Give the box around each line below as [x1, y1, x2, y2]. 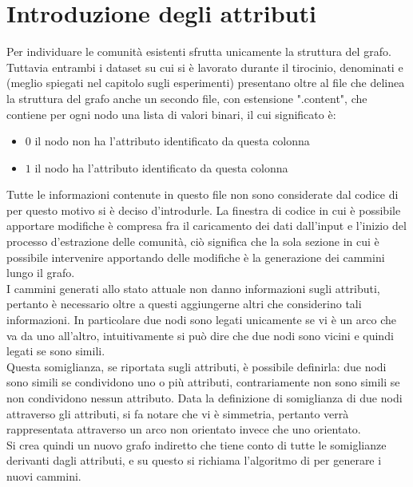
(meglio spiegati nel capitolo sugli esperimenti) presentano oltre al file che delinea [6, 74, 405, 91]
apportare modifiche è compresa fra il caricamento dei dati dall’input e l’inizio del [6, 217, 407, 234]
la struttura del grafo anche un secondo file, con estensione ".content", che [6, 89, 367, 106]
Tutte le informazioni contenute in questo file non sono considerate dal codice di [6, 186, 399, 203]
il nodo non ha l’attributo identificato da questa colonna [34, 133, 310, 149]
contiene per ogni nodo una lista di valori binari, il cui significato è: [6, 105, 336, 122]
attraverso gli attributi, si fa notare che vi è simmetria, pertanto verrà [6, 405, 349, 422]
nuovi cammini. [6, 467, 81, 484]
